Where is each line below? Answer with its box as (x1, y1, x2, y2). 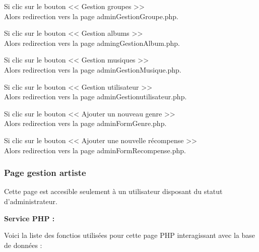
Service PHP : (4, 213, 55, 223)
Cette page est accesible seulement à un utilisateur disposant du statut (4, 186, 223, 197)
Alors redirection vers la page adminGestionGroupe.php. (4, 11, 178, 21)
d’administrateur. (4, 196, 57, 206)
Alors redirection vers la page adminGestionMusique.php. (4, 64, 181, 75)
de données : (4, 239, 42, 250)
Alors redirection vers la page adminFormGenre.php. (4, 118, 167, 129)
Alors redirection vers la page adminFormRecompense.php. (4, 145, 186, 155)
